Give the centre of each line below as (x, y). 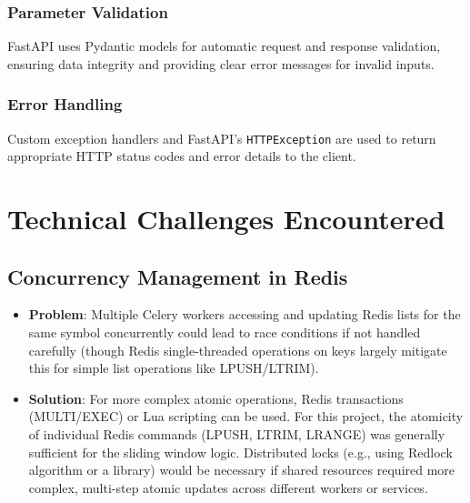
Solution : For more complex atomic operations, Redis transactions (216, 398)
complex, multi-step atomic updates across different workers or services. (228, 487)
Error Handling (65, 104)
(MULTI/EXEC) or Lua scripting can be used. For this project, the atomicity (246, 416)
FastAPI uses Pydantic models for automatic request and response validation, (224, 46)
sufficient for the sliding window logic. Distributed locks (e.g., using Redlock (240, 452)
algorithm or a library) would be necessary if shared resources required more (242, 470)
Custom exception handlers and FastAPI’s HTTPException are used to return (222, 138)
